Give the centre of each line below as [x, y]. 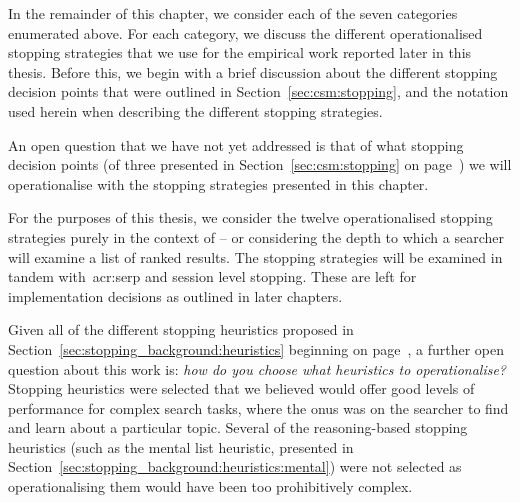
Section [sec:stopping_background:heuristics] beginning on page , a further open [256, 348]
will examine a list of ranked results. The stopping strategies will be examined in [255, 256]
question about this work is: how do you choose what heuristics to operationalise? [257, 368]
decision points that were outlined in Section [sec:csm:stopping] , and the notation [258, 91]
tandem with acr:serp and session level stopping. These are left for [212, 276]
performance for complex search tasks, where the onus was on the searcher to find [258, 407]
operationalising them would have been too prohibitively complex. [210, 486]
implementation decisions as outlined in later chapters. [175, 295]
